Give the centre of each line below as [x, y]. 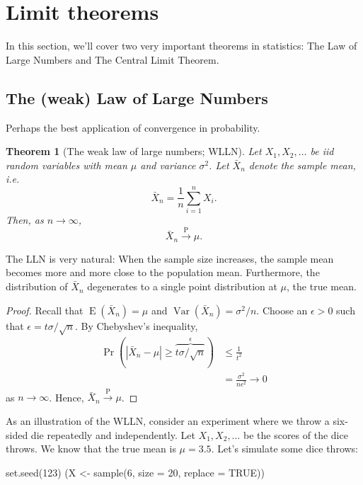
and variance [168, 165]
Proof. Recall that [45, 310]
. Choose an [282, 310]
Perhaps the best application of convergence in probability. [133, 127]
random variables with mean [67, 165]
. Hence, [67, 397]
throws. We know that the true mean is [91, 449]
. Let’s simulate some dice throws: [285, 449]
